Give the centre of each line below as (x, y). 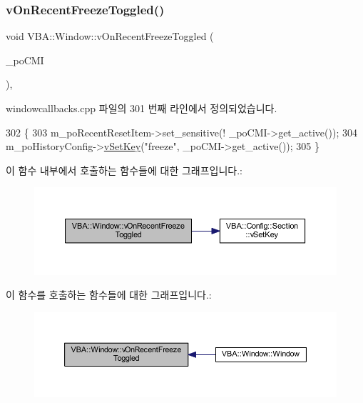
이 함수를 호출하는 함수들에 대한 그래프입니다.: (109, 295)
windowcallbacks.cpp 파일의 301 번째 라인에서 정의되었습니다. (142, 108)
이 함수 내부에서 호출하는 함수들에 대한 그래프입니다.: (124, 170)
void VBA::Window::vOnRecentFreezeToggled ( (110, 36)
